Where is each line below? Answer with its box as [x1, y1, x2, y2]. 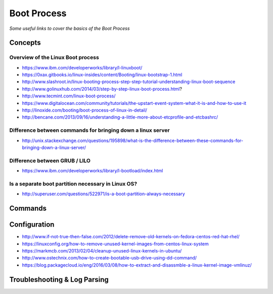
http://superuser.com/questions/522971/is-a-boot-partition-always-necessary [22, 191, 186, 197]
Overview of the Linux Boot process [9, 54, 100, 61]
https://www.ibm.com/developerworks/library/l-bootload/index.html [22, 168, 163, 174]
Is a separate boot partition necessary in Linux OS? [9, 180, 138, 187]
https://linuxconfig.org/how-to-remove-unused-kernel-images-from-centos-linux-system [22, 241, 209, 247]
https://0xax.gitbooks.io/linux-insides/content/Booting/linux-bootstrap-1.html [22, 71, 183, 78]
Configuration [9, 220, 55, 229]
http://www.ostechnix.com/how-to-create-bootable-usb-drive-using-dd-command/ [22, 255, 197, 261]
